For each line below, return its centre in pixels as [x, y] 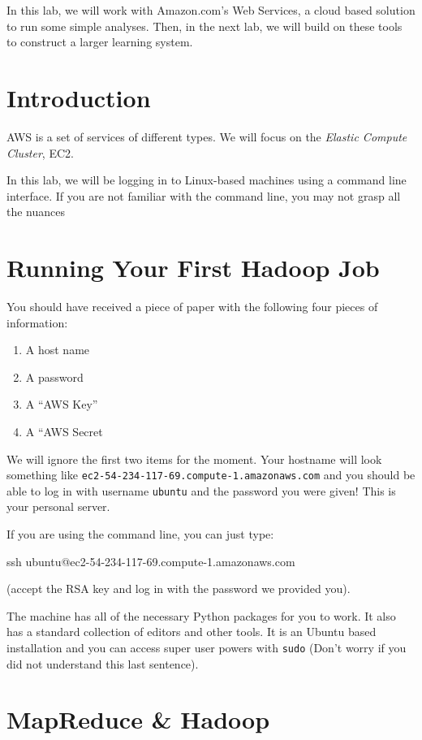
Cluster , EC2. [40, 152]
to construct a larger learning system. [100, 42]
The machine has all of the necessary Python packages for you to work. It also [201, 615]
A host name [58, 350]
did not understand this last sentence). [103, 663]
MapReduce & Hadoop [138, 719]
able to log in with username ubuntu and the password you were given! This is [201, 490]
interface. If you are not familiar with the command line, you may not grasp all [204, 195]
